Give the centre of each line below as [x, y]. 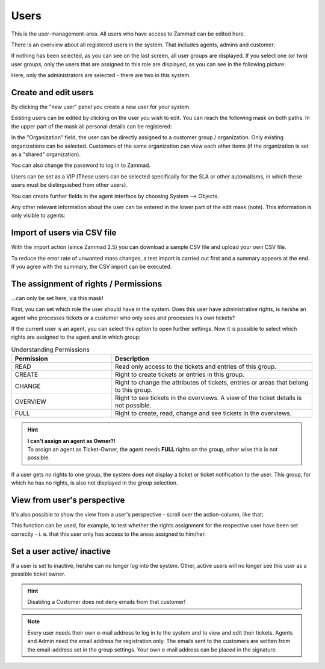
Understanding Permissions [51, 350]
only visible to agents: [38, 215]
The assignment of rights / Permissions [87, 284]
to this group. [134, 390]
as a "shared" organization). [46, 154]
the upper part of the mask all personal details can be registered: [91, 126]
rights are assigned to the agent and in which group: [76, 337]
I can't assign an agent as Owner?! [71, 441]
